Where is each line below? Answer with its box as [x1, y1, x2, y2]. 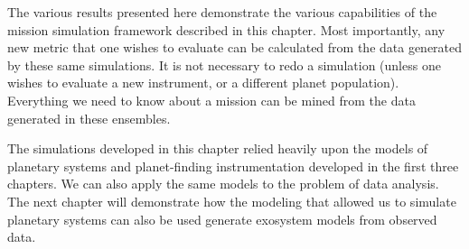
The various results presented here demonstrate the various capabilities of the [7, 3, 437, 21]
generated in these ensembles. [7, 108, 171, 127]
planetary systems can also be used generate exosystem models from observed [7, 209, 437, 228]
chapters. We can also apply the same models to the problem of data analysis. [7, 174, 439, 193]
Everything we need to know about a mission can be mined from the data [7, 90, 416, 109]
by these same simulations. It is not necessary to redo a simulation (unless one [7, 55, 441, 74]
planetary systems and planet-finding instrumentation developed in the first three [7, 156, 459, 175]
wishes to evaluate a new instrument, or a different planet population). [7, 73, 399, 92]
